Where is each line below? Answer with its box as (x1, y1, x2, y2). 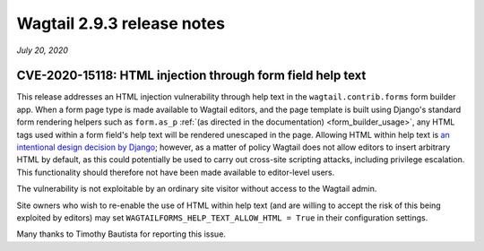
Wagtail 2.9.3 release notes (16, 13, 226, 33)
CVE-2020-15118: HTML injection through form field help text (16, 68, 367, 83)
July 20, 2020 (16, 45, 69, 56)
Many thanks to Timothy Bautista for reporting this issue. (16, 229, 226, 239)
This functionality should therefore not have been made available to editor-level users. (16, 167, 335, 177)
